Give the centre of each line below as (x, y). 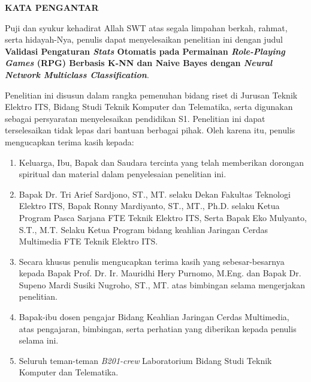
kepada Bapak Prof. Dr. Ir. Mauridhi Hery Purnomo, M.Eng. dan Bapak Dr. (160, 273)
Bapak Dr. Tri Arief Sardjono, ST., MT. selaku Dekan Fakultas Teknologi (155, 194)
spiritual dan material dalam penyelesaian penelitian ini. (123, 174)
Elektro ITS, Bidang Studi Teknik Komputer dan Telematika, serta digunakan (149, 107)
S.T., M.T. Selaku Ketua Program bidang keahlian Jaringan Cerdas (144, 229)
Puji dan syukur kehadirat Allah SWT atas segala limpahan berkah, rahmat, (146, 27)
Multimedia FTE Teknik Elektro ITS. (88, 241)
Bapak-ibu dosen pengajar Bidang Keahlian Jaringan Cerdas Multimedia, (154, 317)
